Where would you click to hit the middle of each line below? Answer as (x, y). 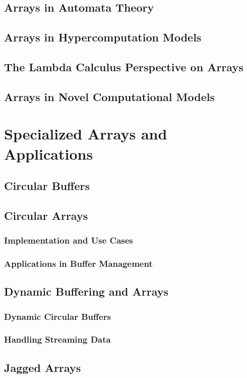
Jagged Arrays (43, 367)
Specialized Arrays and (86, 134)
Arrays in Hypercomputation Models (103, 37)
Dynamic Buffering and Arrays (86, 291)
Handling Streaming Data (57, 339)
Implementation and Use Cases (69, 240)
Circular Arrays (46, 215)
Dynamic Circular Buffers (57, 316)
